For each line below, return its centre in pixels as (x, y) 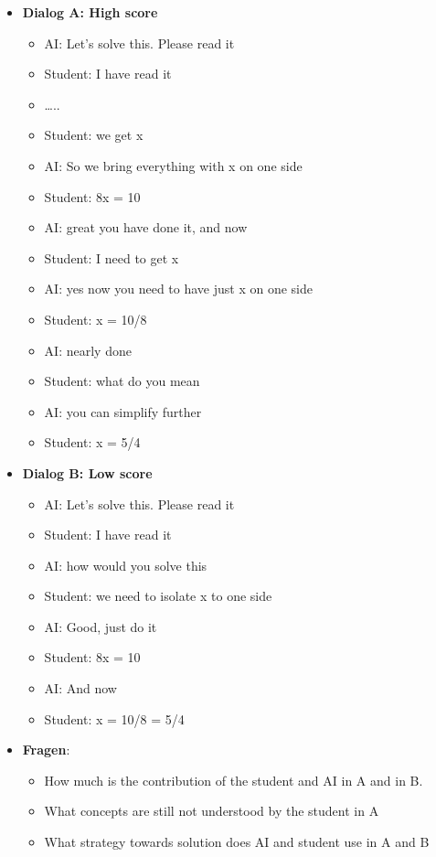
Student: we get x (94, 135)
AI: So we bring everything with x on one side (173, 165)
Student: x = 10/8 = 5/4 (114, 718)
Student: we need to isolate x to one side (158, 596)
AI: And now (80, 688)
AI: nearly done (88, 350)
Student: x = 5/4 (92, 442)
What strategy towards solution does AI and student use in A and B (237, 842)
